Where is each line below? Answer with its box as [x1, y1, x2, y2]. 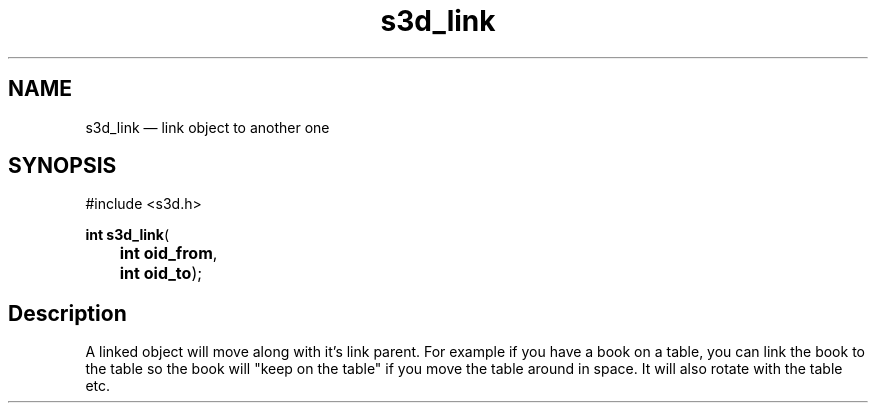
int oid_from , [119, 243, 218, 264]
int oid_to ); [119, 263, 203, 284]
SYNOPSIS [8, 153, 117, 179]
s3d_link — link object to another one [85, 118, 330, 136]
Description [8, 300, 127, 326]
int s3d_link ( [85, 226, 169, 244]
